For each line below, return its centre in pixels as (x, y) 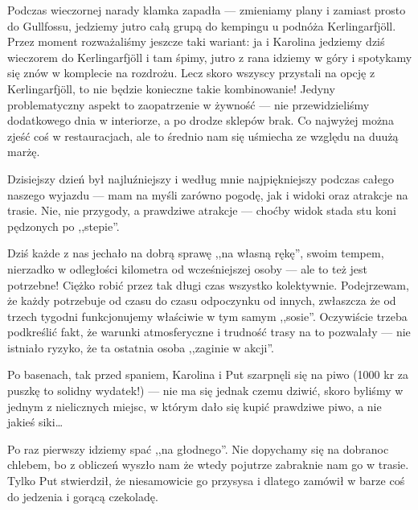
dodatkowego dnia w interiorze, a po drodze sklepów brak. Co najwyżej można (201, 120)
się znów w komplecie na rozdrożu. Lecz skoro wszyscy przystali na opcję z (191, 73)
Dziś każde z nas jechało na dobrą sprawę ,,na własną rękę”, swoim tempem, (196, 253)
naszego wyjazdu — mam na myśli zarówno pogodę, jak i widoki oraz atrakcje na (208, 194)
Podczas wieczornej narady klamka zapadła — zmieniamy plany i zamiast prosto (207, 10)
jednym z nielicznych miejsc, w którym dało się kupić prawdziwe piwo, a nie (195, 406)
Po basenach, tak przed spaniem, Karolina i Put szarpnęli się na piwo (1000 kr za (208, 374)
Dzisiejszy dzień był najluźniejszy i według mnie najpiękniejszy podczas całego (201, 178)
